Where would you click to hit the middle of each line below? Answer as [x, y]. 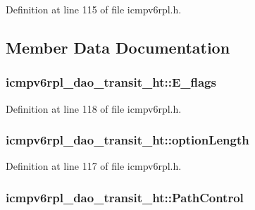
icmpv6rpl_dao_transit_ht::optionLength [127, 140]
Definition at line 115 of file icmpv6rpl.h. [94, 9]
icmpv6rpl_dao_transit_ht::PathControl [125, 197]
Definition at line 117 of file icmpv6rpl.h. [94, 166]
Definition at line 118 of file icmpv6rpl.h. [94, 108]
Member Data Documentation [118, 47]
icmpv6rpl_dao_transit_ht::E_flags [111, 82]
